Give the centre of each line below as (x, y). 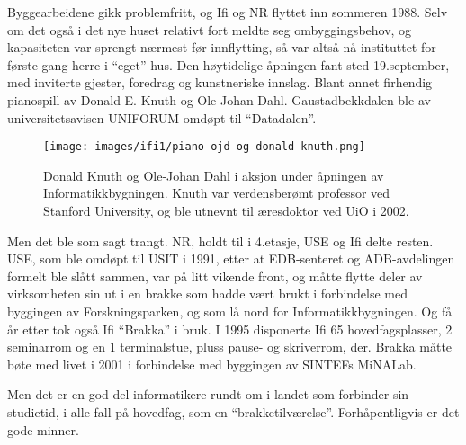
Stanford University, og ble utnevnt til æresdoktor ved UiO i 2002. (226, 210)
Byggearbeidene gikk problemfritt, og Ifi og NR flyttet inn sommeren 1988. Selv (228, 12)
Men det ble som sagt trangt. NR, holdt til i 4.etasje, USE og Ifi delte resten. (220, 240)
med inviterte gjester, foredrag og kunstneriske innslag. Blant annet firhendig (220, 82)
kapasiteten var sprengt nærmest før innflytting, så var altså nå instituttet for (222, 47)
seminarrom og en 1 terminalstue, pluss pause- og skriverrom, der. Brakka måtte (230, 347)
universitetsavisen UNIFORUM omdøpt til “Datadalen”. (162, 117)
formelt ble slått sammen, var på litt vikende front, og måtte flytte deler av (215, 276)
